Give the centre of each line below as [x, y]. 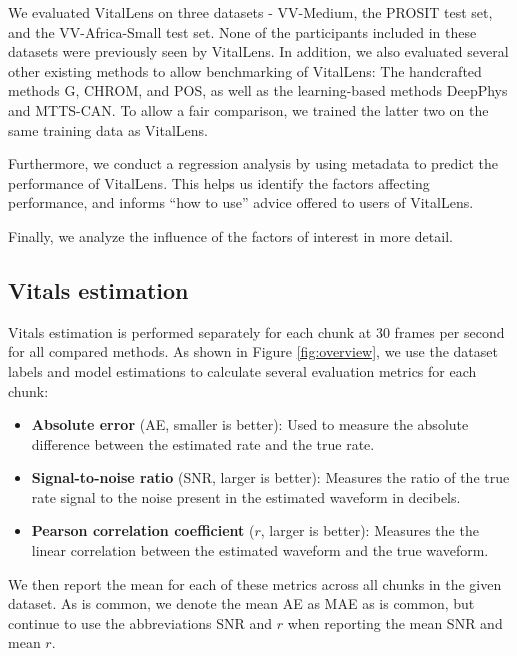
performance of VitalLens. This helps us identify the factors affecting [219, 182]
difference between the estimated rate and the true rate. [203, 443]
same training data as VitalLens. [108, 129]
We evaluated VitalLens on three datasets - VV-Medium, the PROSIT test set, [250, 12]
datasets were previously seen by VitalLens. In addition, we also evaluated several [258, 51]
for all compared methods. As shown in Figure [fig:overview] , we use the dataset [253, 351]
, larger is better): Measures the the [369, 530]
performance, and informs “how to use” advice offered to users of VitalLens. [241, 202]
